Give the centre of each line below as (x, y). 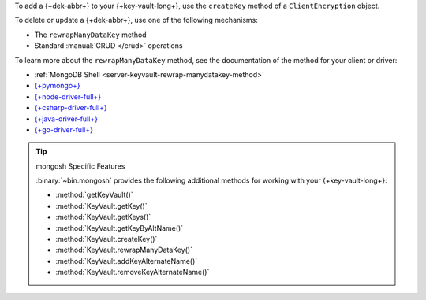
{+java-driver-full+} (66, 119)
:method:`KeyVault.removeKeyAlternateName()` (133, 272)
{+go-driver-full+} (64, 129)
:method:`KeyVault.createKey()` (106, 239)
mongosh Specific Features (80, 166)
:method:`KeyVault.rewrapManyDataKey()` (124, 250)
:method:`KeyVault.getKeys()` (103, 217)
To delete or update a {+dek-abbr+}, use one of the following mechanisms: (136, 20)
